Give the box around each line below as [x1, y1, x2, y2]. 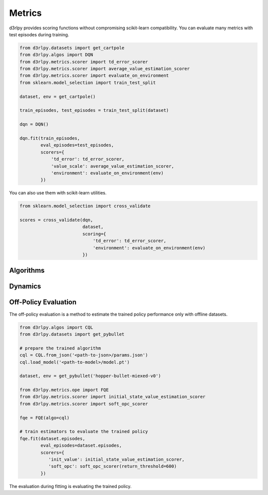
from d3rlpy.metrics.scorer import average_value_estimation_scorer [19, 66, 190, 72]
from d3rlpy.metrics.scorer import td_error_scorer [19, 59, 148, 65]
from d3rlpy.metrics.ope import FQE [19, 387, 109, 393]
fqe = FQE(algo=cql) [19, 415, 69, 420]
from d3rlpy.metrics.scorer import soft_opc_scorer [19, 401, 148, 407]
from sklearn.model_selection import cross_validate [19, 203, 151, 209]
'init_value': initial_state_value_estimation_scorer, [48, 456, 185, 462]
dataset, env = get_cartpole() [19, 93, 96, 99]
